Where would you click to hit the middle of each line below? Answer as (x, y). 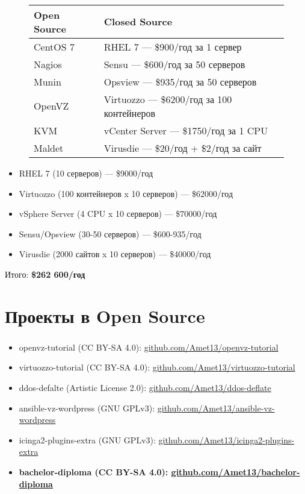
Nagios (48, 64)
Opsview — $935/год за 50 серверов (180, 81)
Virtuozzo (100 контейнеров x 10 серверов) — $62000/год (126, 193)
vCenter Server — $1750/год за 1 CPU (186, 130)
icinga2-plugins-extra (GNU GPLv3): (87, 439)
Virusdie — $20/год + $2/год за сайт (183, 148)
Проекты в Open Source (105, 315)
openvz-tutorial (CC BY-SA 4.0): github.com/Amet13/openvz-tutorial (149, 347)
